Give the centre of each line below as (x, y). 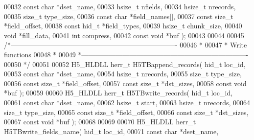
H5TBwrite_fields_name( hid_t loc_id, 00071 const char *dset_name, (111, 131)
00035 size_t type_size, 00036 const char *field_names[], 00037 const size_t (119, 16)
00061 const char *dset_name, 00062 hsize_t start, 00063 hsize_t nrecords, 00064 (127, 102)
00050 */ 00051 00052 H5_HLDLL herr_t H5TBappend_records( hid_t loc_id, (125, 64)
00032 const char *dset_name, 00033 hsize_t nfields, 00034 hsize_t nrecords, (120, 6)
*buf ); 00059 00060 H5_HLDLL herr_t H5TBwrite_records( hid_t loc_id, (118, 93)
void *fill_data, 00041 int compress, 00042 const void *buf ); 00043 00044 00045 (124, 35)
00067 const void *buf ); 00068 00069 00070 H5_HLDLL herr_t (100, 122)
